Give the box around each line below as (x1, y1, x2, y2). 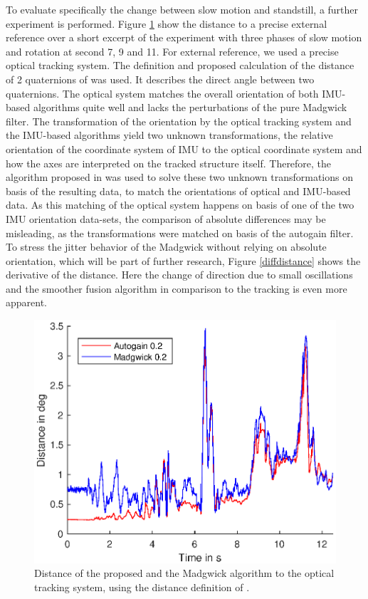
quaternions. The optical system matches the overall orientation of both (6, 85, 319, 100)
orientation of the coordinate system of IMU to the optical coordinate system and (6, 141, 362, 156)
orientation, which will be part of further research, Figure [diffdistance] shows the (6, 253, 361, 268)
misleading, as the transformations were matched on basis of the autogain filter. (6, 225, 354, 240)
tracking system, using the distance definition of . (34, 579, 250, 594)
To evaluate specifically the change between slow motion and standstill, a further (6, 2, 359, 16)
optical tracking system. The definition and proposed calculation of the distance (6, 58, 354, 73)
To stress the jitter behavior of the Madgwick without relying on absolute (6, 239, 327, 254)
